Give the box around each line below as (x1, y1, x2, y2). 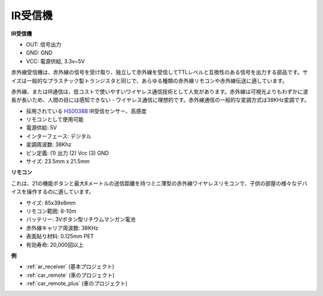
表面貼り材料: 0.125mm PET (26, 232, 94, 240)
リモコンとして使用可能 (26, 116, 84, 123)
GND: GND (26, 49, 53, 56)
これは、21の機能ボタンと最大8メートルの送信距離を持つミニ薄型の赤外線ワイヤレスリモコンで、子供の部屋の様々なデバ (11, 180, 307, 187)
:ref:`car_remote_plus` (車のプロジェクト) (26, 280, 128, 287)
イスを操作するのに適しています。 (11, 188, 95, 195)
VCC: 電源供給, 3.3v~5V (26, 58, 85, 65)
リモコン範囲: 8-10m (26, 207, 77, 215)
